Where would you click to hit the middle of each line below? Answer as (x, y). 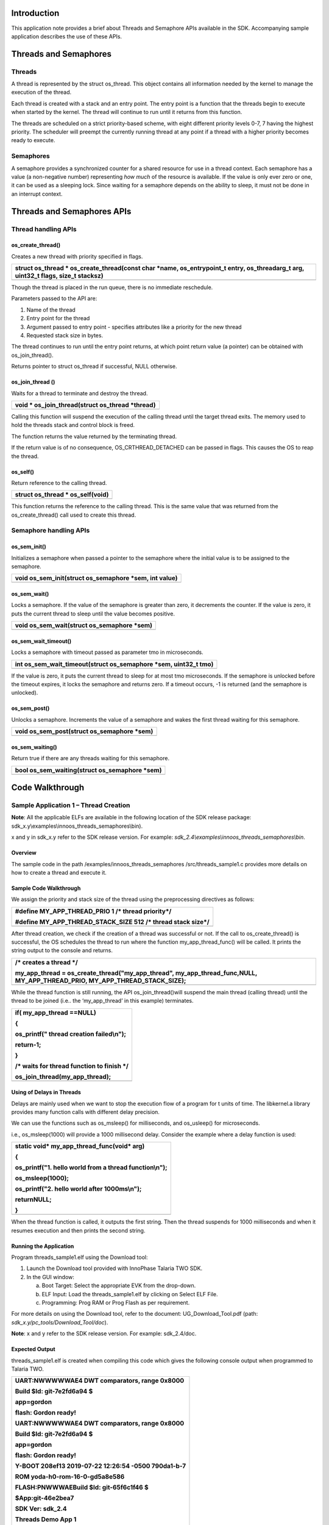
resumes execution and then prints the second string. (78, 1230)
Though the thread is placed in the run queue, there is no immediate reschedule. (112, 287)
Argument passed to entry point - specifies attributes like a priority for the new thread (134, 327)
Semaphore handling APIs (51, 531)
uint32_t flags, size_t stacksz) (59, 276)
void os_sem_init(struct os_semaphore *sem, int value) (96, 578)
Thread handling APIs (44, 229)
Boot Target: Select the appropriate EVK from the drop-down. (119, 1286)
